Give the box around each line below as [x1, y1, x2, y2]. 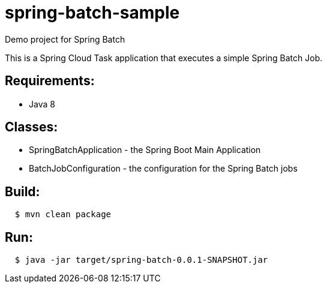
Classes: [5, 119, 58, 135]
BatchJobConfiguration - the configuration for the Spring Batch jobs [29, 163, 298, 174]
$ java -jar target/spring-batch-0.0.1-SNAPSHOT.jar [14, 255, 268, 265]
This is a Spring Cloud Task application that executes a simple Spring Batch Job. [5, 52, 323, 63]
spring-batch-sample [5, 2, 180, 23]
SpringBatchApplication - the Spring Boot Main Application [29, 145, 261, 155]
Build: [5, 184, 40, 199]
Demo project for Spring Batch [5, 34, 125, 44]
